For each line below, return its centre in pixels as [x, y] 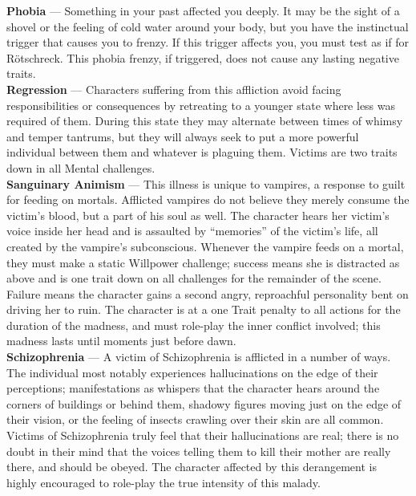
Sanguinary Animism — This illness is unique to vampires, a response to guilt [206, 183]
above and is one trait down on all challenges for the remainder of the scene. [194, 278]
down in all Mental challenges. [81, 167]
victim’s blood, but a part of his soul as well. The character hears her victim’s [198, 215]
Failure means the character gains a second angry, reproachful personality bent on [208, 293]
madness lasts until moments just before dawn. [121, 341]
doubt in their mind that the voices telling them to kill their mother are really [199, 451]
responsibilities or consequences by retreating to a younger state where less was [201, 105]
